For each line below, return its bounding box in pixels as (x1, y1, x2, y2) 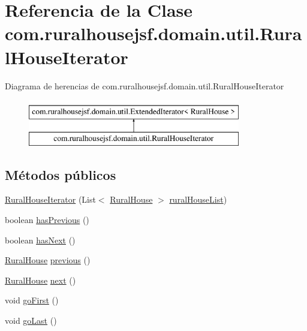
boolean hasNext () (5, 233, 76, 246)
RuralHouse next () (5, 273, 76, 286)
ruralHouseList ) (169, 193, 227, 206)
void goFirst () (5, 294, 59, 306)
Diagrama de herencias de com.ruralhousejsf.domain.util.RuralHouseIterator (5, 79, 284, 92)
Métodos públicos (5, 165, 116, 183)
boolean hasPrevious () (5, 213, 89, 226)
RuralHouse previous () (5, 254, 91, 266)
